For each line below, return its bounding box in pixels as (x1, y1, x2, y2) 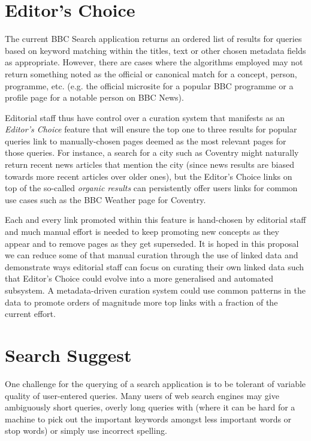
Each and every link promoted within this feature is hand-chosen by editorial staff (5, 213, 306, 226)
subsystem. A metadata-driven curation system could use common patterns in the (5, 284, 306, 296)
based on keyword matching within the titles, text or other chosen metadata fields (5, 44, 306, 56)
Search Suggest (5, 342, 132, 367)
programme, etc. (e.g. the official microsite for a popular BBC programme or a (5, 79, 294, 92)
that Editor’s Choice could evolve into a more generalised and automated (5, 272, 274, 285)
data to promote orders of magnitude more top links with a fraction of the (5, 295, 278, 308)
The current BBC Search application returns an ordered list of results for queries (5, 32, 302, 45)
